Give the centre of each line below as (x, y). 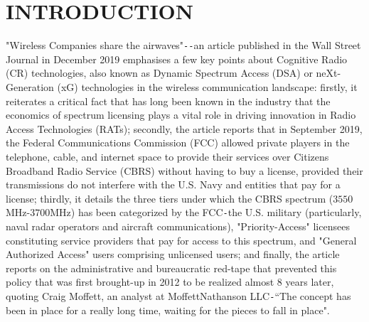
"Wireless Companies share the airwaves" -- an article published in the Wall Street (183, 45)
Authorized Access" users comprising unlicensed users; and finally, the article (173, 254)
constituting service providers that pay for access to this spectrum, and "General (181, 240)
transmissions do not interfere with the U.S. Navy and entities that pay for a (173, 184)
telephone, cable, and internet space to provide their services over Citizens (167, 156)
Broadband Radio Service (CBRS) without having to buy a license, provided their (184, 170)
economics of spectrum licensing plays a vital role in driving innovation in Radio (181, 115)
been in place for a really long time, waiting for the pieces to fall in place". (168, 310)
